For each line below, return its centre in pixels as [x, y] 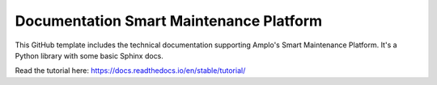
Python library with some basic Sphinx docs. [89, 55]
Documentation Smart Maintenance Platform [169, 21]
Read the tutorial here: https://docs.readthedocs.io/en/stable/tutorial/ [130, 71]
